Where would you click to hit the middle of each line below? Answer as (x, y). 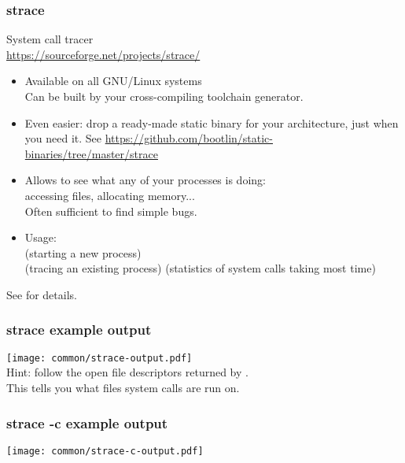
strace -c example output (87, 422)
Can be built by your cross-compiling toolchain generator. (164, 96)
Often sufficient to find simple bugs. (111, 211)
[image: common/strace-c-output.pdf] (105, 451)
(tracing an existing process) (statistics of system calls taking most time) (200, 268)
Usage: (40, 237)
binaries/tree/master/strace (91, 153)
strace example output (79, 330)
